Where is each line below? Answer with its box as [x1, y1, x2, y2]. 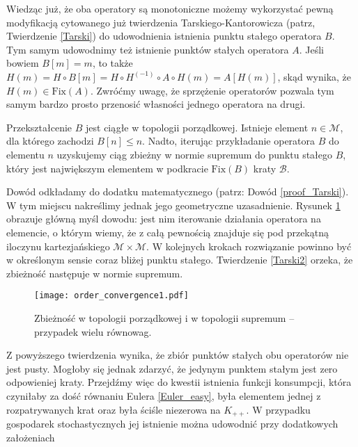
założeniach [6, 430, 55, 444]
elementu [6, 147, 45, 161]
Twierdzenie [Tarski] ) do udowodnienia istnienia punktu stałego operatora [6, 29, 322, 43]
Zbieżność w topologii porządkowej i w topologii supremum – [34, 310, 295, 325]
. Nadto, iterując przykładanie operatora [142, 133, 316, 148]
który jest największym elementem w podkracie [6, 161, 208, 175]
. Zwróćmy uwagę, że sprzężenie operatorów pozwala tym [90, 83, 334, 97]
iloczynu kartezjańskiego [6, 238, 110, 253]
